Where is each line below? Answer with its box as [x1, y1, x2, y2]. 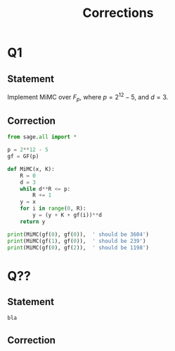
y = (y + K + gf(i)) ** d [32, 212, 102, 219]
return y [20, 218, 46, 225]
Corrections [82, 5, 154, 21]
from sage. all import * [7, 133, 77, 141]
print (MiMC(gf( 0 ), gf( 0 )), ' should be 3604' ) [7, 231, 150, 238]
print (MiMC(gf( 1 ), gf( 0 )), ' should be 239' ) [7, 237, 146, 244]
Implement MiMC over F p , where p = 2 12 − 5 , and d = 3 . [7, 92, 169, 103]
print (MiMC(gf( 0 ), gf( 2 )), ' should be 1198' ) [7, 244, 150, 251]
